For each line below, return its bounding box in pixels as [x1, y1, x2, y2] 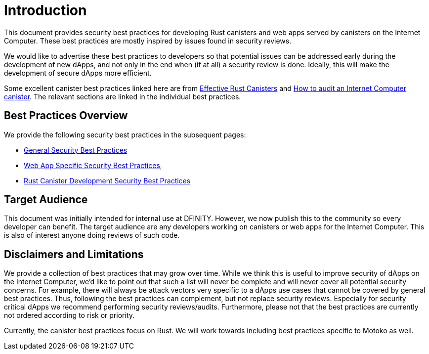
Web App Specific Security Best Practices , [24, 161, 162, 170]
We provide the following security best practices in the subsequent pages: [4, 130, 246, 139]
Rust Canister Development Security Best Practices [24, 176, 191, 185]
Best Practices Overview [4, 109, 128, 122]
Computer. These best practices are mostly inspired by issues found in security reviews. [4, 36, 292, 45]
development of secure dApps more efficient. [4, 68, 152, 77]
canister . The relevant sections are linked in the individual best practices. [4, 92, 241, 101]
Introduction [4, 2, 87, 19]
